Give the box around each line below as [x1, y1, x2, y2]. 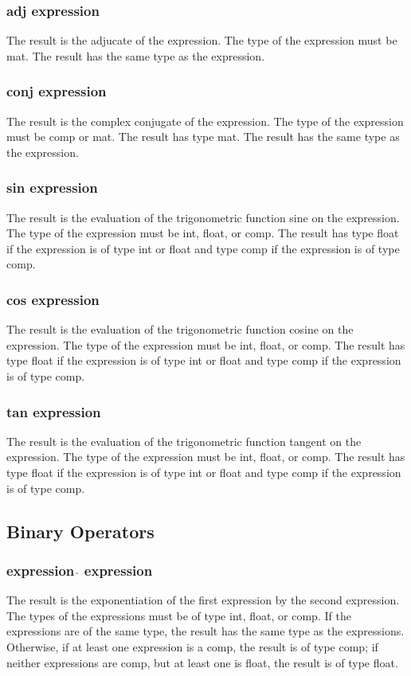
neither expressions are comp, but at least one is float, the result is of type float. [6, 654, 398, 670]
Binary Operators [6, 518, 155, 543]
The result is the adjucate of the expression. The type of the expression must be [6, 32, 397, 49]
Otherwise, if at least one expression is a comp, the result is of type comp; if [6, 638, 378, 655]
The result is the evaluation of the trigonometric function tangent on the [6, 432, 362, 449]
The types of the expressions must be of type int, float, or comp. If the [6, 607, 351, 623]
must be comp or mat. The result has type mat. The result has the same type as [6, 128, 400, 145]
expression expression [6, 560, 153, 580]
